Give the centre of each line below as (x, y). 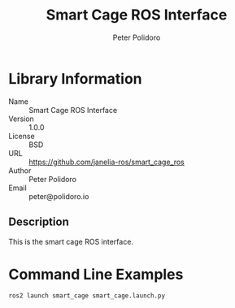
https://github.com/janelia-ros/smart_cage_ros (107, 162)
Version (21, 119)
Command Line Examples (96, 274)
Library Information (75, 78)
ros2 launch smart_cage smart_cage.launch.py (87, 296)
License (22, 136)
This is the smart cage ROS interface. (71, 241)
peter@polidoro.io (59, 196)
